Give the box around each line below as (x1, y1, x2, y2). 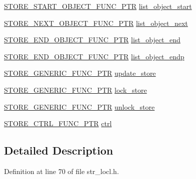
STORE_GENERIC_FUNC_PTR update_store (4, 68, 156, 78)
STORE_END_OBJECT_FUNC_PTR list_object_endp (4, 51, 184, 61)
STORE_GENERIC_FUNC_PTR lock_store (4, 84, 147, 95)
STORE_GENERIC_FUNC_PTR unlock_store (4, 101, 155, 112)
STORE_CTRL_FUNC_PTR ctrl (4, 118, 112, 129)
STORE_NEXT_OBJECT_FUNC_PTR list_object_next (4, 17, 188, 28)
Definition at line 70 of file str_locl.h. (4, 166, 119, 176)
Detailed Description (4, 143, 113, 158)
